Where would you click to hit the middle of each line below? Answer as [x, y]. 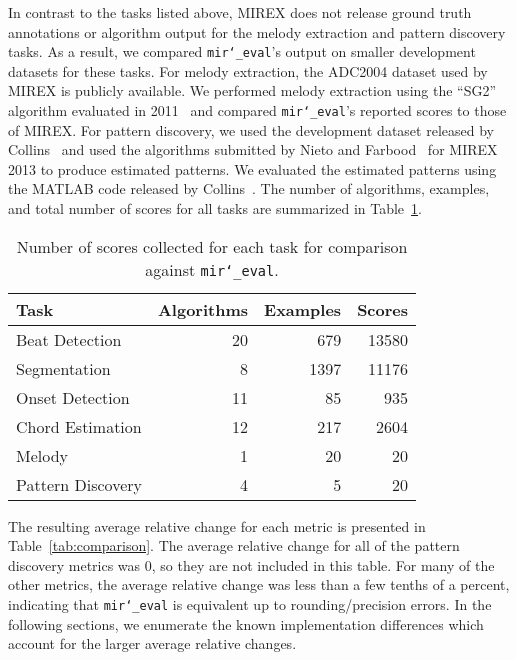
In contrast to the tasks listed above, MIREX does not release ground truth [240, 12]
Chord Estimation [79, 426]
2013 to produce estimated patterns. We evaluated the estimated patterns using [252, 168]
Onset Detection [73, 397]
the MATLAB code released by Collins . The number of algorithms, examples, [249, 188]
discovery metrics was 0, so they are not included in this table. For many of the [251, 564]
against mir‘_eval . [212, 269]
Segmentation [63, 368]
